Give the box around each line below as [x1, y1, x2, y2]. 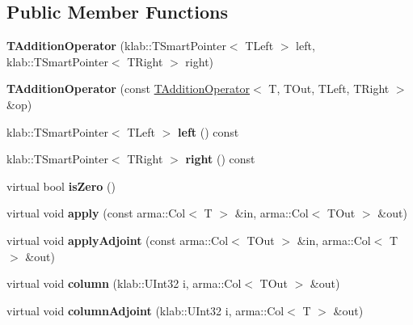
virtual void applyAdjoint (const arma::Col [6, 231, 229, 248]
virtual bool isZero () [6, 177, 116, 194]
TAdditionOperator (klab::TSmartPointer [6, 37, 226, 54]
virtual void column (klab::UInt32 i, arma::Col [6, 275, 242, 292]
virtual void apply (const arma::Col [6, 205, 186, 222]
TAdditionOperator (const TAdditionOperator [6, 80, 251, 97]
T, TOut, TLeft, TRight [268, 80, 390, 97]
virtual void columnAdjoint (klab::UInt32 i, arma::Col [6, 302, 284, 319]
